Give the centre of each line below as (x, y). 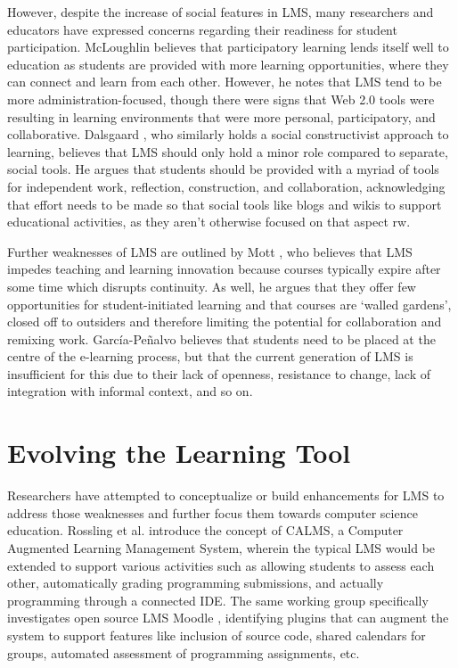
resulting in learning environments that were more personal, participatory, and (221, 116)
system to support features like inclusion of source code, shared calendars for (217, 635)
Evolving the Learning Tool (179, 453)
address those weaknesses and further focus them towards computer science (213, 512)
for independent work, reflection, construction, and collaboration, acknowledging (226, 186)
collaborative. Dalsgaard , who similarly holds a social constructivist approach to (228, 134)
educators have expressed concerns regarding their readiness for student (202, 29)
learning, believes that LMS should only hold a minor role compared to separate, (228, 151)
